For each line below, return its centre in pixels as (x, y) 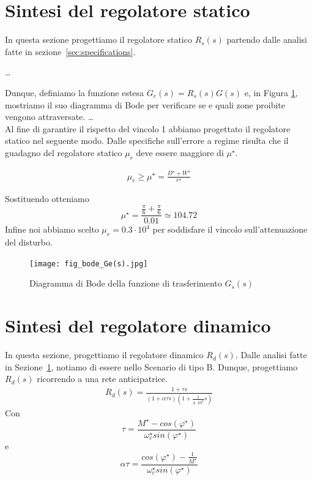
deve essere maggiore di (180, 152)
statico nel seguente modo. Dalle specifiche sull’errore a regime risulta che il (147, 141)
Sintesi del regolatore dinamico (138, 325)
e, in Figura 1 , (271, 92)
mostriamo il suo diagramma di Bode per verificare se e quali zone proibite (145, 104)
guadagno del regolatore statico (64, 152)
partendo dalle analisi (267, 39)
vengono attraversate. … (50, 117)
